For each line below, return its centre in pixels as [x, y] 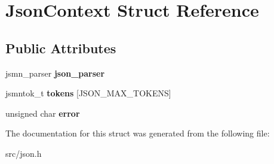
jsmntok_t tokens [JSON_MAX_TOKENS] [88, 93]
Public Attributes [61, 48]
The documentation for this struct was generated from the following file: [138, 133]
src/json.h [24, 153]
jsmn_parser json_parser [55, 73]
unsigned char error [43, 113]
